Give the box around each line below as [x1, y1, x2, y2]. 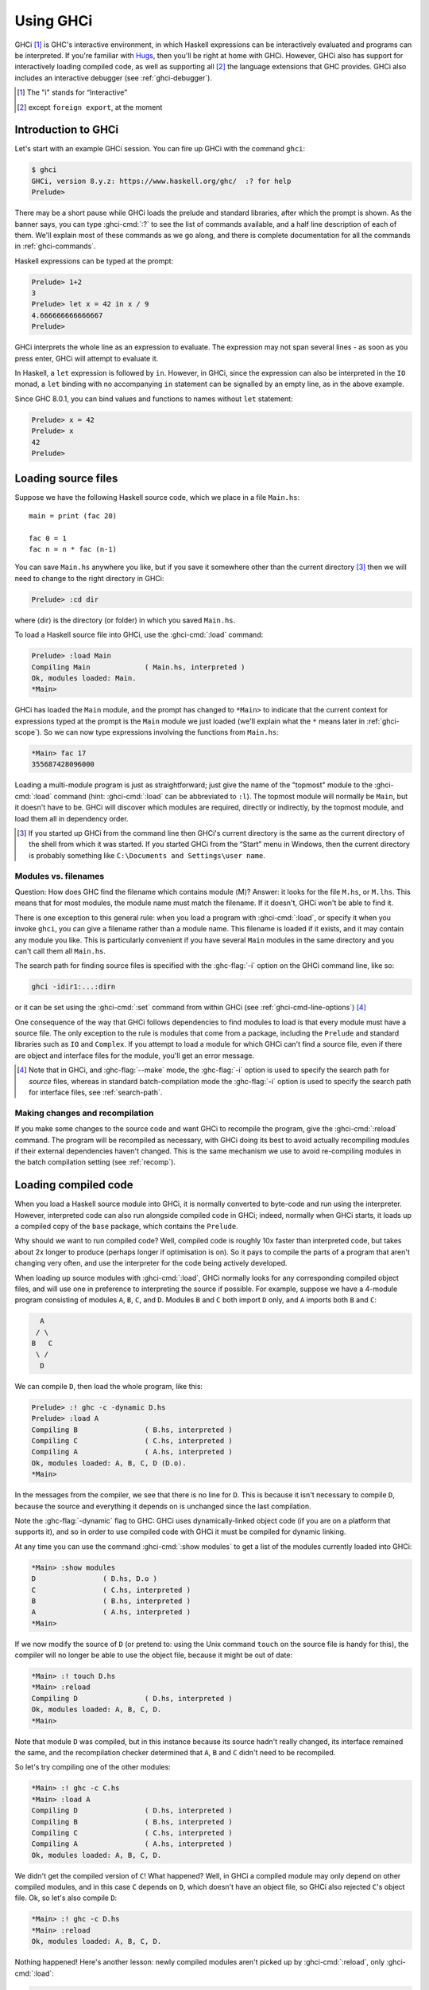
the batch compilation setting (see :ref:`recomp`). [14, 1157, 176, 1167]
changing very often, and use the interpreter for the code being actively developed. [14, 1258, 288, 1268]
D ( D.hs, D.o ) [31, 1574, 158, 1583]
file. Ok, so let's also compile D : [14, 1893, 118, 1902]
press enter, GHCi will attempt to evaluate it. [14, 353, 159, 363]
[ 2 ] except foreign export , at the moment [17, 102, 163, 111]
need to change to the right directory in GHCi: [14, 573, 164, 583]
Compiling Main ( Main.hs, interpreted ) [31, 662, 245, 672]
